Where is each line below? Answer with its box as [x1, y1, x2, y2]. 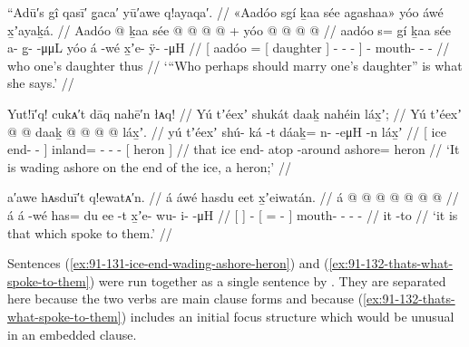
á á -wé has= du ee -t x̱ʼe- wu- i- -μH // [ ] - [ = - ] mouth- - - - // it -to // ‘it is [7, 205, 458, 224]
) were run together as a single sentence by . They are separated [89, 271, 446, 290]
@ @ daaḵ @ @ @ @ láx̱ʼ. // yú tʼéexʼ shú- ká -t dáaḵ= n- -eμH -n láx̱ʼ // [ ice [7, 121, 446, 140]
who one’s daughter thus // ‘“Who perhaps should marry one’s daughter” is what [7, 55, 463, 74]
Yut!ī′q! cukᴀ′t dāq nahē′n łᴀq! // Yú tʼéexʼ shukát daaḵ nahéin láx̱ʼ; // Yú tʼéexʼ [7, 103, 462, 122]
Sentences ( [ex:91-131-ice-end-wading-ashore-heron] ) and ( [7, 254, 329, 273]
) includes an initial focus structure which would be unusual [121, 306, 454, 325]
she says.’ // [7, 73, 74, 92]
